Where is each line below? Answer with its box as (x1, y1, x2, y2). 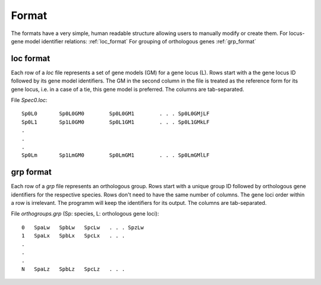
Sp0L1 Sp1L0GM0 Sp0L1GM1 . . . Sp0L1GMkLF (21, 119, 210, 125)
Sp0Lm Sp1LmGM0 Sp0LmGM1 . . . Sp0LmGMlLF (21, 152, 210, 159)
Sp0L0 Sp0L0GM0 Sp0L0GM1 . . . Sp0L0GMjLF (21, 110, 210, 117)
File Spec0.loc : (11, 97, 48, 104)
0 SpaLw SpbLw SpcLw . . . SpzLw (21, 224, 144, 231)
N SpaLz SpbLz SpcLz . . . (21, 265, 125, 273)
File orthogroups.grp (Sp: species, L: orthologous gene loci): (11, 210, 159, 217)
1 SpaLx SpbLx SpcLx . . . (21, 232, 125, 239)
